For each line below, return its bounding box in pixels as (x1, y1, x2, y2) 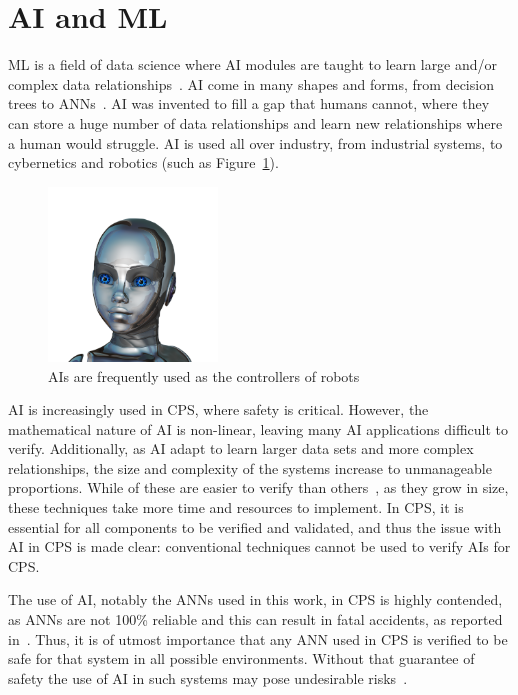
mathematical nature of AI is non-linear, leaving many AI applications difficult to (8, 418, 509, 439)
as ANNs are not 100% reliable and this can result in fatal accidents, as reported (8, 609, 503, 630)
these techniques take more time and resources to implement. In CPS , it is (8, 497, 464, 518)
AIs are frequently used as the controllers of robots (48, 365, 360, 386)
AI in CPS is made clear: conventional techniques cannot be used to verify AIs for (8, 536, 511, 557)
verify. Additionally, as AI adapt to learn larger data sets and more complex (8, 438, 474, 459)
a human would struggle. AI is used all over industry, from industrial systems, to (8, 132, 503, 153)
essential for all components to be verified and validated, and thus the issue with (8, 516, 502, 537)
